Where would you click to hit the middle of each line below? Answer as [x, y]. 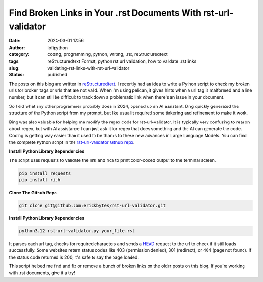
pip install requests [45, 173]
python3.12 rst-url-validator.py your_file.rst [77, 231]
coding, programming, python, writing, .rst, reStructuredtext [107, 54]
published [57, 75]
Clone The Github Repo [33, 193]
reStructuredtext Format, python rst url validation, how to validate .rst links [122, 61]
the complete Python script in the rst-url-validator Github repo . [72, 142]
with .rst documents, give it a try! [42, 273]
